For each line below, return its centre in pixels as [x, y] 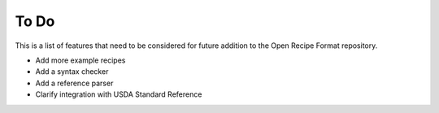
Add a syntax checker [72, 72]
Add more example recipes [80, 60]
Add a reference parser [74, 83]
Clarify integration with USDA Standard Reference [119, 94]
